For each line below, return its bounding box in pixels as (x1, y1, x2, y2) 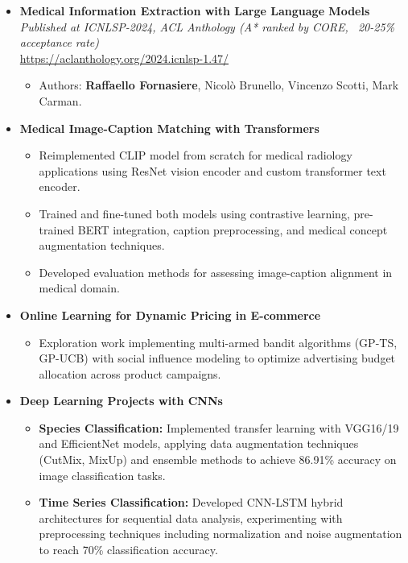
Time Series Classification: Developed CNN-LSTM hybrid (39, 494, 344, 511)
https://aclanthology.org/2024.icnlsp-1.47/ (19, 49, 229, 66)
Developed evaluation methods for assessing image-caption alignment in (39, 263, 393, 280)
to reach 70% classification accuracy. (39, 541, 218, 558)
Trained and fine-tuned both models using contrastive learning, (39, 205, 350, 221)
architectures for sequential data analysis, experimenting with (39, 509, 343, 526)
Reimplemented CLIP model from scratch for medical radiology (39, 147, 352, 164)
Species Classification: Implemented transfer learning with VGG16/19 (39, 419, 399, 436)
